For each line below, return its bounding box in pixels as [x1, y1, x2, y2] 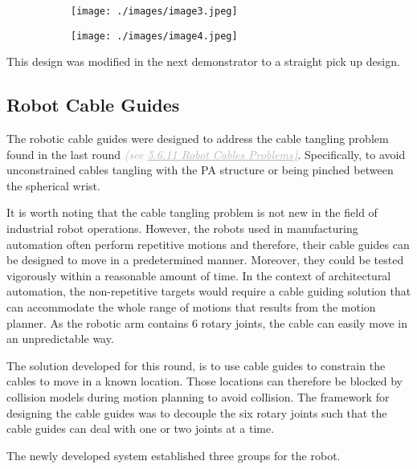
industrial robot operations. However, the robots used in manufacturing [6, 220, 358, 237]
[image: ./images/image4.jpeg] [71, 30, 238, 42]
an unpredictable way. [6, 330, 114, 347]
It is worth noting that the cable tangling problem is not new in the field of [6, 204, 378, 221]
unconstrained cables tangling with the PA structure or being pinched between [6, 161, 394, 178]
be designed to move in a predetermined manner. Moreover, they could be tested [6, 251, 404, 268]
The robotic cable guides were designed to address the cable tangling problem [6, 130, 389, 147]
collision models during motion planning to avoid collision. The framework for [6, 389, 390, 406]
